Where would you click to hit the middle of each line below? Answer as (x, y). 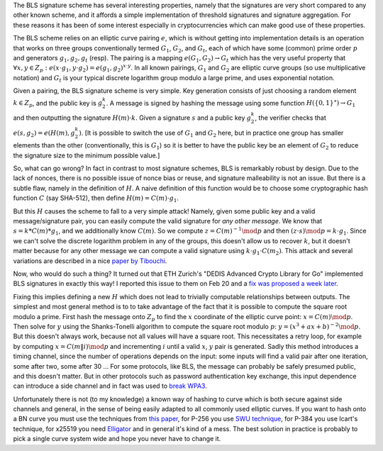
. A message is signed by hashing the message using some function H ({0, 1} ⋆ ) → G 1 (231, 104)
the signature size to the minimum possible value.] (87, 155)
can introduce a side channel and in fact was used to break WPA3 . (110, 386)
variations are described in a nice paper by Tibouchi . (90, 261)
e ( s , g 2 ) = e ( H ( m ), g (44, 133)
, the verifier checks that (290, 118)
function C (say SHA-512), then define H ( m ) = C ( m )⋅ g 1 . (96, 199)
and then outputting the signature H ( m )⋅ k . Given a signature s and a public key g (132, 118)
